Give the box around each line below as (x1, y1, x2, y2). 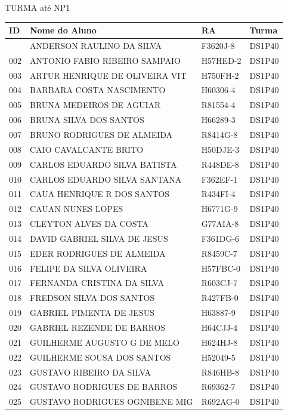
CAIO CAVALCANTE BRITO (30, 143, 144, 155)
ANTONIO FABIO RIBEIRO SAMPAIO (30, 54, 181, 66)
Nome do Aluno (30, 24, 97, 36)
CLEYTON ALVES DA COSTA (30, 217, 148, 230)
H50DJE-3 (201, 143, 240, 155)
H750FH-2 (201, 69, 239, 81)
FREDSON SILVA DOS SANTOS (30, 291, 155, 304)
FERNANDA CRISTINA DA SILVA (30, 276, 164, 289)
